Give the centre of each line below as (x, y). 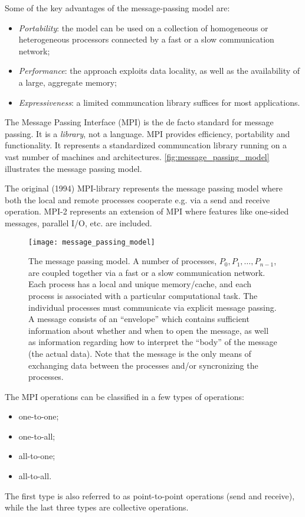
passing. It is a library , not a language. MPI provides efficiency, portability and (147, 133)
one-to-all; (37, 436)
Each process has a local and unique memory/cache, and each (140, 284)
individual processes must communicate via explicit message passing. (152, 307)
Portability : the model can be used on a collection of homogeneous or (143, 27)
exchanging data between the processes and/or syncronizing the (143, 365)
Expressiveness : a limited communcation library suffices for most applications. (159, 102)
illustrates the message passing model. (73, 168)
